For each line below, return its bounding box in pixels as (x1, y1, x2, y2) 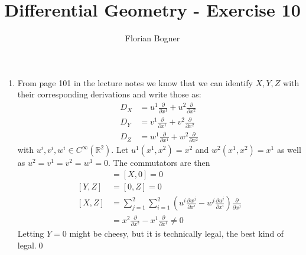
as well (276, 143, 301, 156)
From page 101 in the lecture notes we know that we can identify (17, 76, 253, 89)
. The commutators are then (108, 156, 210, 169)
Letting (17, 227, 44, 240)
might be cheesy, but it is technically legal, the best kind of (69, 227, 284, 240)
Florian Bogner (125, 32, 180, 44)
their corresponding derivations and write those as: (17, 88, 201, 100)
